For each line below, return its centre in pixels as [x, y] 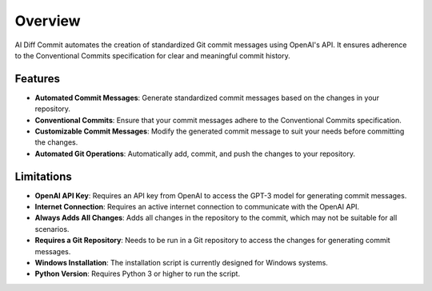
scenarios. [52, 229]
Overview [48, 21]
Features [37, 79]
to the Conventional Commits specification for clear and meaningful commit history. [153, 55]
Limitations [43, 176]
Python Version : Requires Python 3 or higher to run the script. [137, 274]
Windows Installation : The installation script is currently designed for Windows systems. [181, 263]
